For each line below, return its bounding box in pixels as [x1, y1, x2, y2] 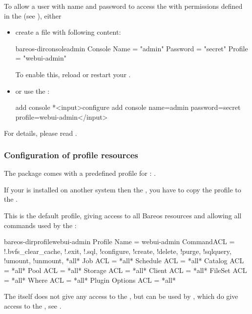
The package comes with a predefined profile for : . [4, 168, 156, 178]
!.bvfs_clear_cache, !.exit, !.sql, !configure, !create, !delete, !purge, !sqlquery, [4, 246, 231, 256]
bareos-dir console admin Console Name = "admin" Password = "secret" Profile [15, 43, 248, 53]
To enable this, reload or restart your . [15, 69, 131, 79]
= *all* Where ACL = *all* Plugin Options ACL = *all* [4, 274, 176, 285]
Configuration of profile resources [4, 148, 138, 161]
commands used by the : [4, 220, 77, 230]
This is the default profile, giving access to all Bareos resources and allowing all [4, 210, 242, 220]
